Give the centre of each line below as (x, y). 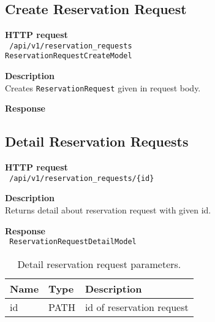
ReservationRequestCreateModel (69, 56)
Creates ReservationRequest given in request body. (103, 87)
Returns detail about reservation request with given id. (108, 210)
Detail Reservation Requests (97, 141)
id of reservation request (137, 307)
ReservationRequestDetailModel (73, 242)
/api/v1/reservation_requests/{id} (82, 178)
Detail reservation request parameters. (99, 264)
